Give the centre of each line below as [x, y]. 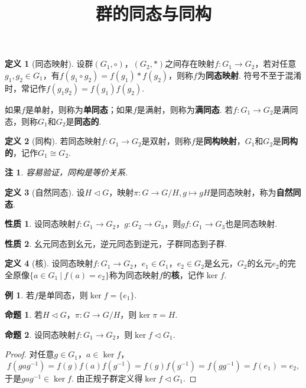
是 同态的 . [84, 121]
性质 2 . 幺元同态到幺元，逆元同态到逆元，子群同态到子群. [116, 243]
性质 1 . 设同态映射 [40, 224]
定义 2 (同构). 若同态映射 [53, 141]
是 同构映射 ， [220, 141]
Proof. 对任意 [30, 354]
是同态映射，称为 [243, 192]
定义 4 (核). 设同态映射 [49, 263]
